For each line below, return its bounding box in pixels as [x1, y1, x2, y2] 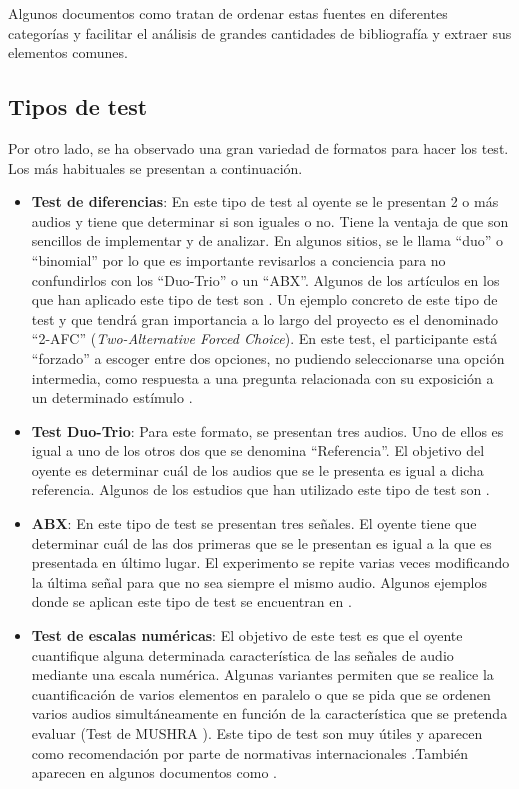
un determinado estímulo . [31, 387, 193, 408]
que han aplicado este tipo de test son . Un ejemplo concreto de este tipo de [31, 289, 498, 310]
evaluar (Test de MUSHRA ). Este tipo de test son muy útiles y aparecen [31, 723, 483, 744]
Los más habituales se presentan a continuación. [8, 157, 303, 178]
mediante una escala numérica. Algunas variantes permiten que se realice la [31, 664, 494, 685]
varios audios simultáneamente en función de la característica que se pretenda [31, 703, 508, 724]
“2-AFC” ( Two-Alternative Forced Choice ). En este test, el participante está [31, 328, 498, 349]
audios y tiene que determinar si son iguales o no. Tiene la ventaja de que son [31, 210, 509, 231]
